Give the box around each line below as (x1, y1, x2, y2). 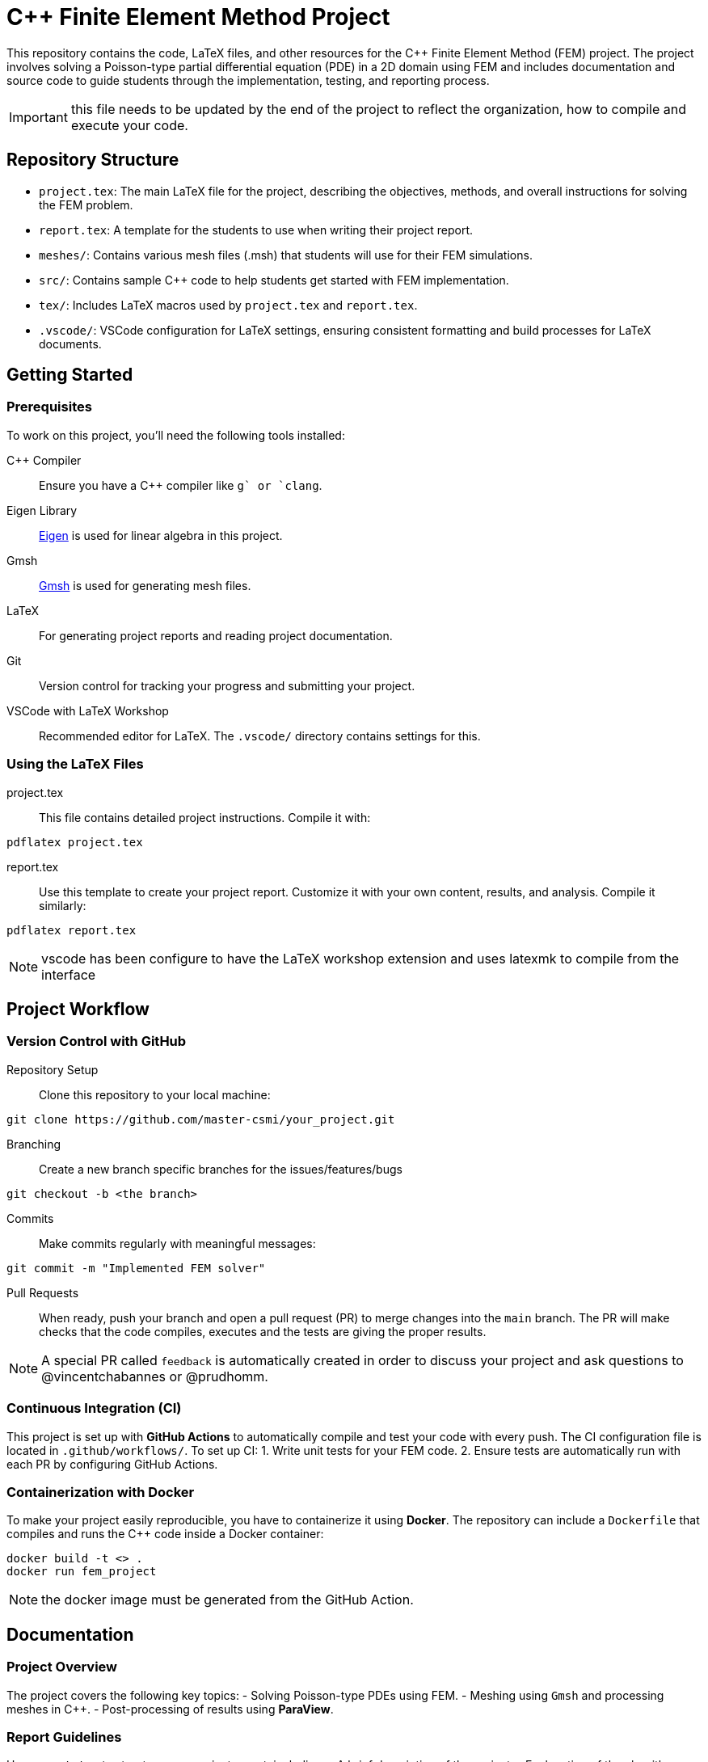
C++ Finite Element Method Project (6, 3, 390, 31)
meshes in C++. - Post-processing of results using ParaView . (6, 1701, 334, 1716)
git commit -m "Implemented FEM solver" (6, 1261, 266, 1275)
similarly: (39, 898, 86, 913)
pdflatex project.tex (6, 835, 143, 849)
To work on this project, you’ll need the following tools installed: (6, 428, 345, 442)
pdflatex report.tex (6, 923, 137, 937)
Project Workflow (6, 998, 150, 1019)
